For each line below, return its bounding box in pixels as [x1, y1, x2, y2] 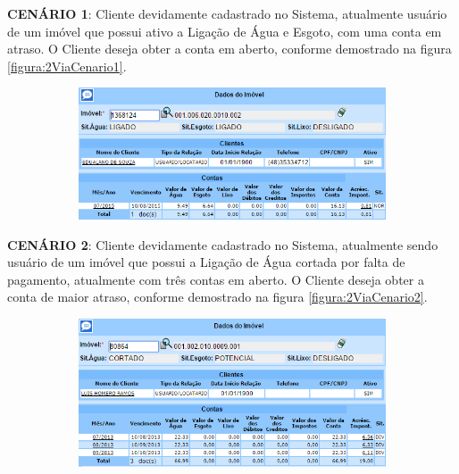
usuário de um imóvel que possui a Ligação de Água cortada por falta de [7, 253, 405, 271]
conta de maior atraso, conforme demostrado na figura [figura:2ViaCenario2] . [7, 287, 428, 306]
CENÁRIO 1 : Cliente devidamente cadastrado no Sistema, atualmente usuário [7, 4, 447, 22]
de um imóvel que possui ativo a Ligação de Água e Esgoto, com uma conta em [7, 21, 442, 40]
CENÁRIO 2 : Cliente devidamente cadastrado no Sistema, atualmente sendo [7, 235, 438, 254]
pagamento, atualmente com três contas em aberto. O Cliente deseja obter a [7, 270, 424, 288]
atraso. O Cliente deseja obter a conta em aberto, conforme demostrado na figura [7, 39, 452, 58]
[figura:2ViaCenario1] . [7, 56, 127, 75]
